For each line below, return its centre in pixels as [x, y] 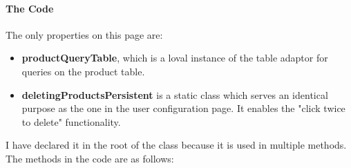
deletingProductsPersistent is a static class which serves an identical [175, 94]
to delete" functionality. [71, 121]
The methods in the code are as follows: [90, 158]
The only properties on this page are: [84, 34]
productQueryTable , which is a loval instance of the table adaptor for [175, 58]
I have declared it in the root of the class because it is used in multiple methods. [176, 145]
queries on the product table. [83, 71]
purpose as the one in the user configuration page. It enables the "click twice [183, 108]
